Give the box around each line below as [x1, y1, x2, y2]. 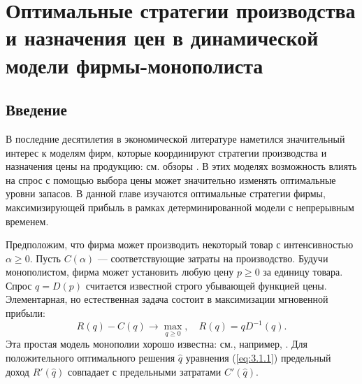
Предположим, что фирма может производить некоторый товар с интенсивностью [6, 237, 354, 252]
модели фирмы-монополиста [6, 50, 263, 79]
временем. [6, 213, 49, 228]
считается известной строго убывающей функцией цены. [85, 278, 327, 292]
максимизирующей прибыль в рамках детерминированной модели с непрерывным [6, 199, 354, 214]
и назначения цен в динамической [6, 23, 319, 52]
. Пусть [29, 250, 61, 265]
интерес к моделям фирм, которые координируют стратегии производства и [6, 145, 327, 159]
